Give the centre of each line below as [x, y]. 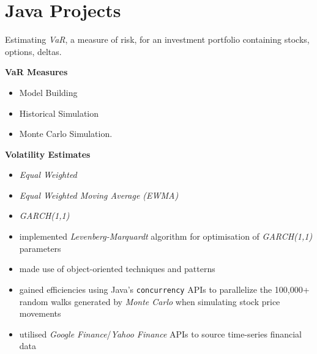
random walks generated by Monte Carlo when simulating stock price [150, 301]
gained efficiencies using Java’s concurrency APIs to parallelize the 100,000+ [164, 289]
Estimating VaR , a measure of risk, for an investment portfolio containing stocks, [157, 39]
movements [40, 313]
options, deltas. [33, 51]
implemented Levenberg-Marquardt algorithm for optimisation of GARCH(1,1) [166, 236]
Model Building [48, 92]
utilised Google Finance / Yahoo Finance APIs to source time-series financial [160, 334]
